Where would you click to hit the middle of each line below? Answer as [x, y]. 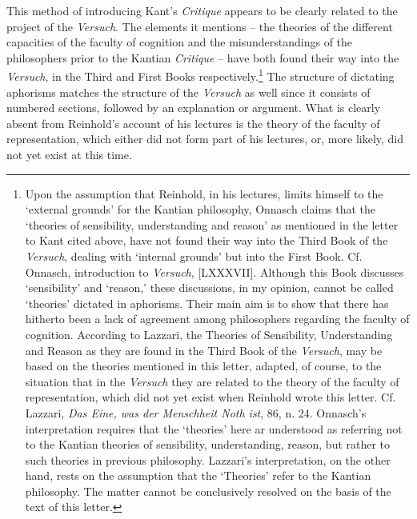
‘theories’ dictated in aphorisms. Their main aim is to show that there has [207, 303]
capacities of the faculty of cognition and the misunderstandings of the [180, 42]
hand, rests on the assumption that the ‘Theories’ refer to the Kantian [198, 475]
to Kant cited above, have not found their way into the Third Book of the [206, 240]
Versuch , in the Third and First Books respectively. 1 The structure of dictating [200, 75]
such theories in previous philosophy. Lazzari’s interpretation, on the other [208, 459]
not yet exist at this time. [69, 154]
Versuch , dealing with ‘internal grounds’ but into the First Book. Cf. [194, 256]
